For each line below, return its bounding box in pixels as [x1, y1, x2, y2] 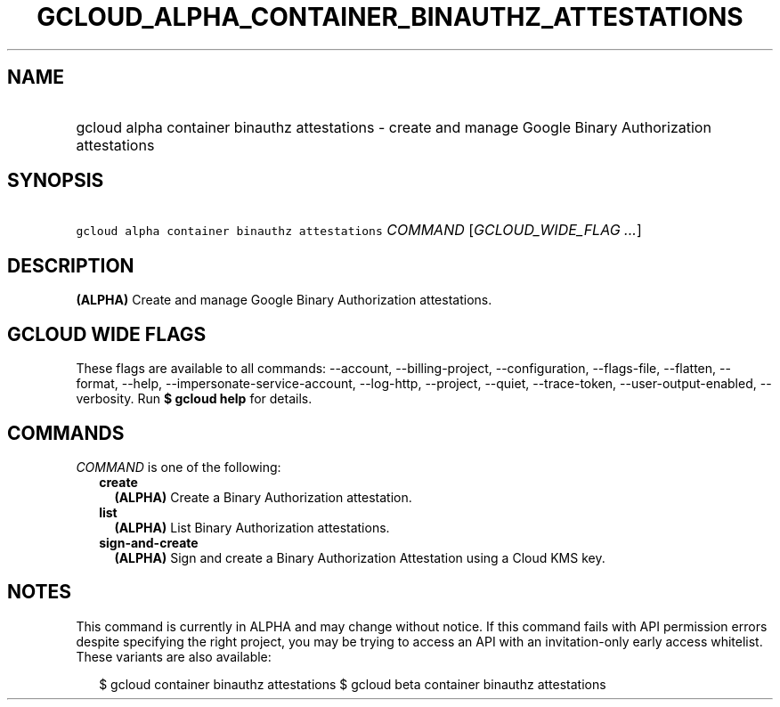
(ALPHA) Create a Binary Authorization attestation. [114, 489, 412, 505]
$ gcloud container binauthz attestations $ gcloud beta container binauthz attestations [99, 676, 606, 692]
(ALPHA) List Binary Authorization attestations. [114, 519, 390, 535]
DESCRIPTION [7, 254, 134, 277]
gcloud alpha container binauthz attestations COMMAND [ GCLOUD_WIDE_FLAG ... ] [76, 221, 642, 240]
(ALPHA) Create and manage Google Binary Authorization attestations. [76, 292, 492, 308]
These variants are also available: [76, 648, 272, 664]
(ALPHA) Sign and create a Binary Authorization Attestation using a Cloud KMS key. [114, 549, 605, 565]
